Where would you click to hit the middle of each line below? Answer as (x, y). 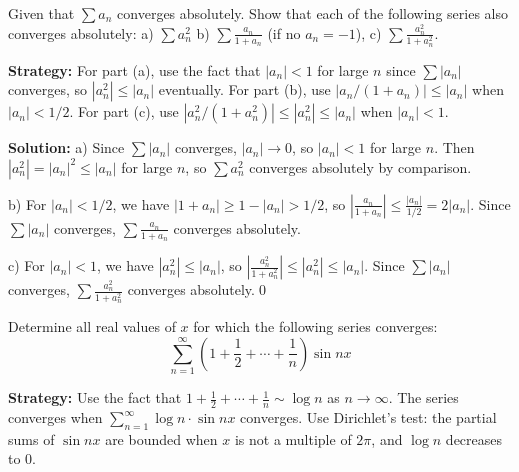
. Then (454, 147)
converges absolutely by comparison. (360, 166)
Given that (41, 13)
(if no (284, 32)
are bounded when (161, 438)
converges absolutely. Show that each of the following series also (312, 13)
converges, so (48, 89)
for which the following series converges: (315, 326)
